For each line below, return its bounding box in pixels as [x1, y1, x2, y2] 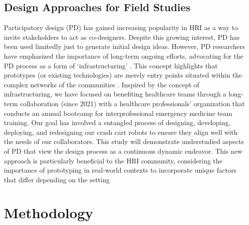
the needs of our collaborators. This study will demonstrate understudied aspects [4, 136, 244, 146]
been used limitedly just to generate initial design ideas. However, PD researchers [4, 41, 245, 51]
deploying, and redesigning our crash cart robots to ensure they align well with [4, 127, 238, 137]
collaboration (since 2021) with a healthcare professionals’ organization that [20, 98, 245, 108]
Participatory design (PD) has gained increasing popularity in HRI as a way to [4, 22, 238, 32]
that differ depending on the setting [4, 174, 110, 184]
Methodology [4, 203, 93, 223]
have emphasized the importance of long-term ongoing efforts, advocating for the [4, 50, 243, 61]
